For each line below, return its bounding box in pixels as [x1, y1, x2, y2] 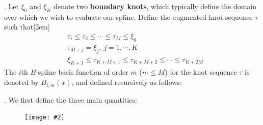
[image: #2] [24, 114, 65, 121]
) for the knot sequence [165, 67, 237, 77]
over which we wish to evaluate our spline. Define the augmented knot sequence [4, 11, 253, 22]
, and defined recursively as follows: [71, 77, 182, 87]
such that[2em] [4, 21, 50, 32]
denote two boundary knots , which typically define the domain [54, 1, 257, 11]
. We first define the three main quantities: [4, 94, 137, 105]
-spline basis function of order [36, 67, 128, 77]
